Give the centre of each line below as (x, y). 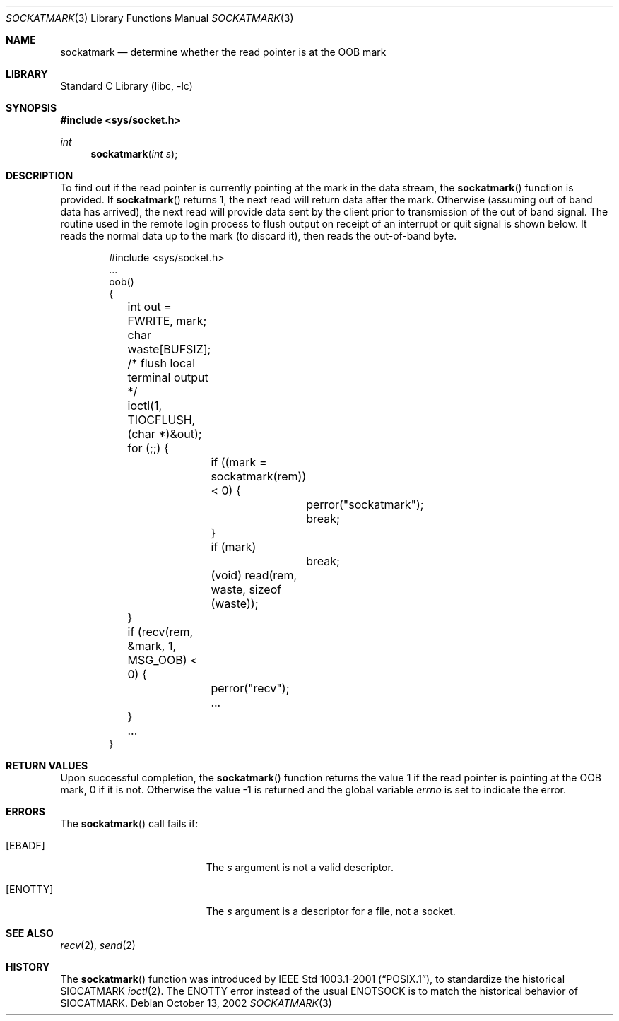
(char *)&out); (165, 434)
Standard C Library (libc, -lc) (126, 86)
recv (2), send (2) (98, 945)
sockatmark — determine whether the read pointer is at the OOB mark (223, 52)
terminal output (168, 377)
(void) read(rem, (254, 575)
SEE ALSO (30, 933)
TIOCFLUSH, (161, 420)
